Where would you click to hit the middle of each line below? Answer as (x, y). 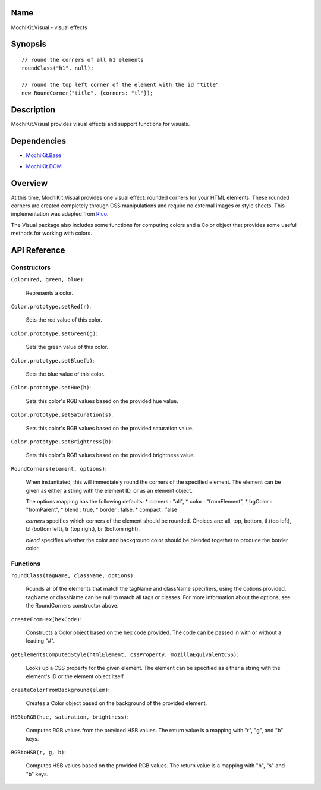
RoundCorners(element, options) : (59, 468)
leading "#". (40, 641)
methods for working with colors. (51, 233)
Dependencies (39, 141)
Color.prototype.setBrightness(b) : (62, 442)
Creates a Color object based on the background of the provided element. (117, 703)
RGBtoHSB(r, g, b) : (39, 752)
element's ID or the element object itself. (75, 676)
